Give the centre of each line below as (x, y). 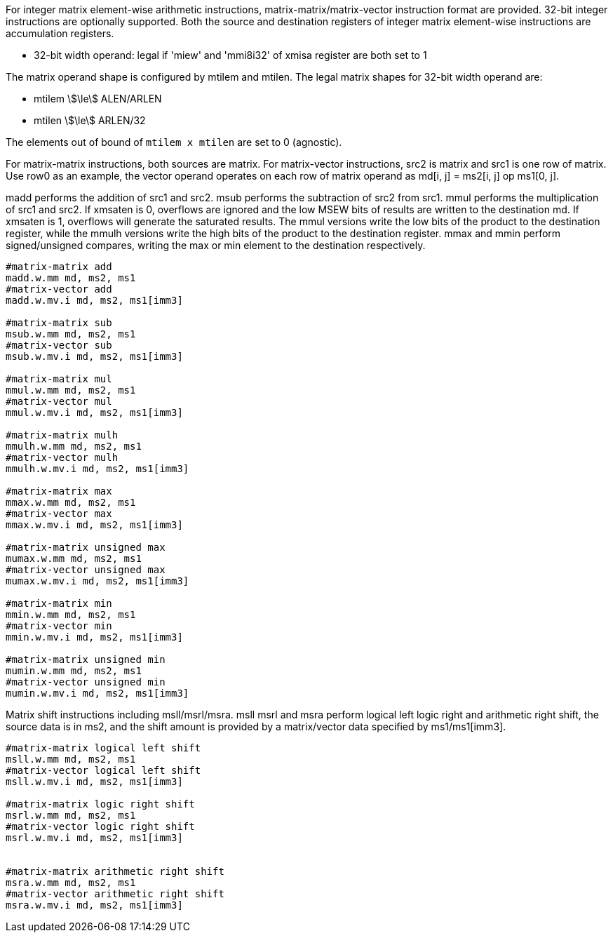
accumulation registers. (60, 33)
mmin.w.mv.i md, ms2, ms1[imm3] (94, 637)
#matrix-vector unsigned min (86, 682)
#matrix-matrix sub (59, 323)
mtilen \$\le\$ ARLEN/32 (90, 120)
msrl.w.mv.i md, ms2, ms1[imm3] (94, 838)
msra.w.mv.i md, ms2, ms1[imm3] (94, 905)
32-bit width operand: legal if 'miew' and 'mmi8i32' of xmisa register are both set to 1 (230, 55)
